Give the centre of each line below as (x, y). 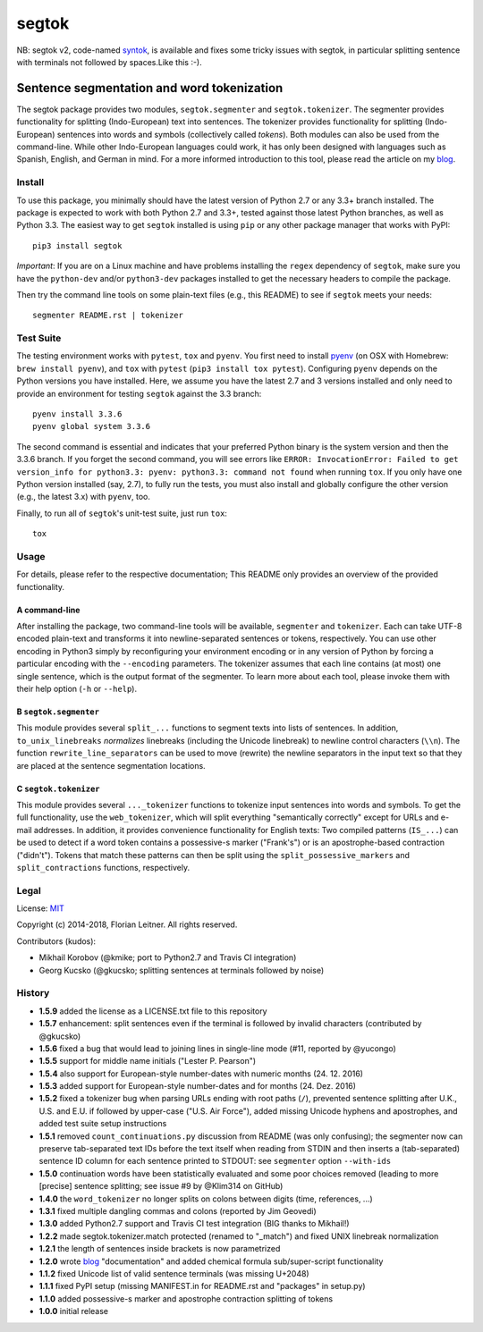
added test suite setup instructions (103, 1124)
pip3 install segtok (77, 245)
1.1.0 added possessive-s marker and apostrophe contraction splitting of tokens (186, 1298)
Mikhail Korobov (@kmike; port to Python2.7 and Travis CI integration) (168, 957)
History (33, 993)
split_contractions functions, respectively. (103, 867)
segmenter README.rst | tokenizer (108, 316)
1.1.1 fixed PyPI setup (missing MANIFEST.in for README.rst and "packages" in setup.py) (202, 1286)
